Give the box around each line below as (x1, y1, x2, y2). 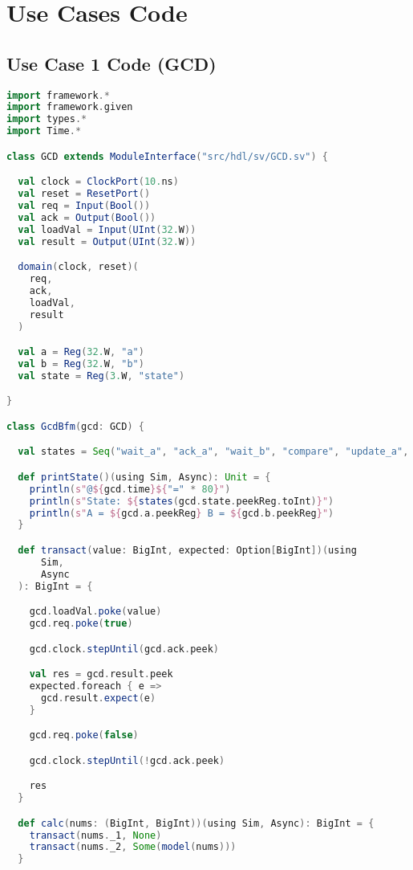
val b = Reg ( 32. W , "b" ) (18, 357, 144, 370)
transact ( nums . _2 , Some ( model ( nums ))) (29, 841, 237, 853)
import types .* (6, 113, 87, 125)
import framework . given (6, 101, 133, 113)
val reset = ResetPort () (18, 188, 151, 200)
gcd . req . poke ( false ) (29, 729, 139, 741)
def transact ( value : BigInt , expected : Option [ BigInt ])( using (18, 544, 357, 556)
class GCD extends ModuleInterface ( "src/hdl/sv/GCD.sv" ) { (6, 150, 328, 162)
